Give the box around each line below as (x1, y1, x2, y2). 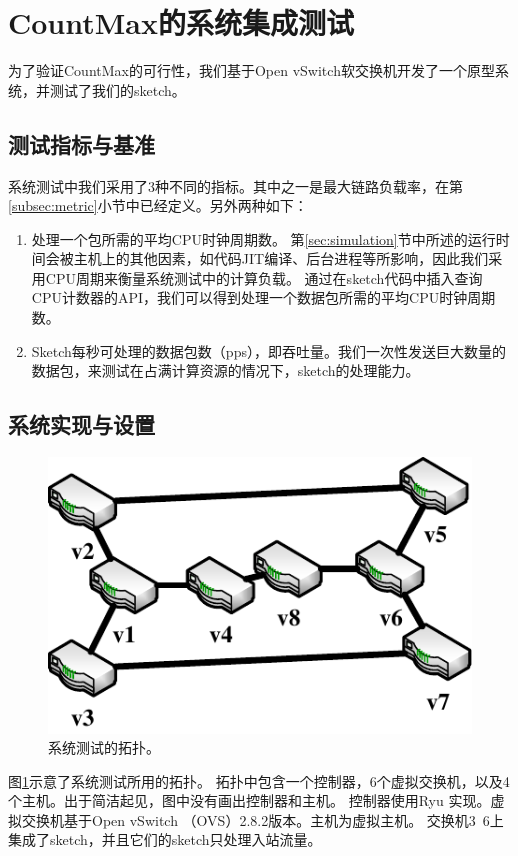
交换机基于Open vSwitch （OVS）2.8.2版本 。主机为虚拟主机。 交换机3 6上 (21, 809, 504, 830)
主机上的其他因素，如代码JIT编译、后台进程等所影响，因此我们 (73, 248, 489, 269)
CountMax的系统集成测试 (8, 2, 354, 43)
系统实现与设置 (8, 409, 155, 440)
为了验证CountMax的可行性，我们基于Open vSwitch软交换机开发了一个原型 (8, 60, 495, 81)
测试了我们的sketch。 (49, 79, 186, 100)
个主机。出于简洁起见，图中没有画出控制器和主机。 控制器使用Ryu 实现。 (8, 790, 491, 811)
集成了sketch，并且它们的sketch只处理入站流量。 (8, 829, 322, 850)
